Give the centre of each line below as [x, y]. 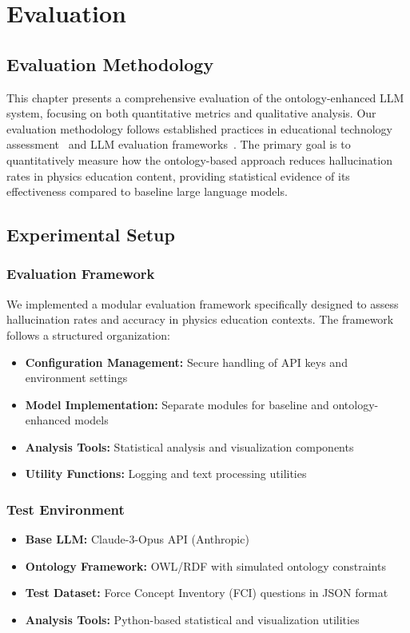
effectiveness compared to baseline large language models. [147, 191]
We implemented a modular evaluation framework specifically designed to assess [203, 303]
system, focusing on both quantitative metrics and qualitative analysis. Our [191, 113]
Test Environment [66, 509]
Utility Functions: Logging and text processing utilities [166, 474]
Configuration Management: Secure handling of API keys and [186, 362]
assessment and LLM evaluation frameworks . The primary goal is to [179, 144]
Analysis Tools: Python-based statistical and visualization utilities [192, 620]
